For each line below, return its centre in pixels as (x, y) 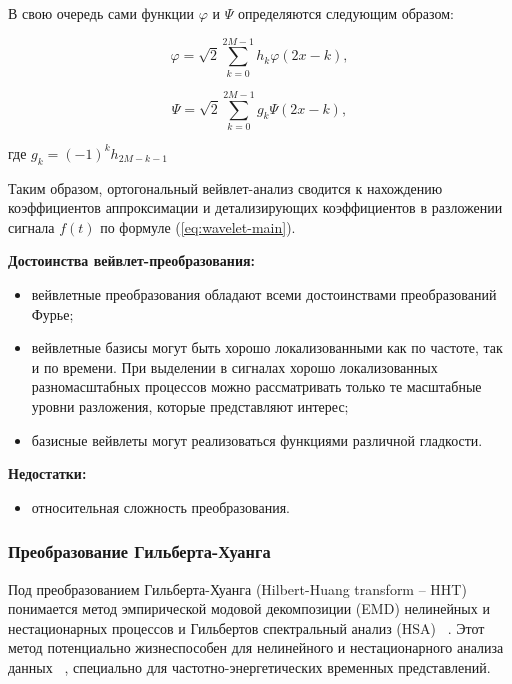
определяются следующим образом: (345, 13)
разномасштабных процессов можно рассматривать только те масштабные (256, 386)
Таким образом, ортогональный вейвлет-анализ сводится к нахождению (225, 187)
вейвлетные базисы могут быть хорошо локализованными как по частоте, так (267, 347)
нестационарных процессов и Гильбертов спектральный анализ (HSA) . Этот (246, 627)
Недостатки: (47, 473)
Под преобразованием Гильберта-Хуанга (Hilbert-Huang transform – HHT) (237, 588)
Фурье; (52, 313)
